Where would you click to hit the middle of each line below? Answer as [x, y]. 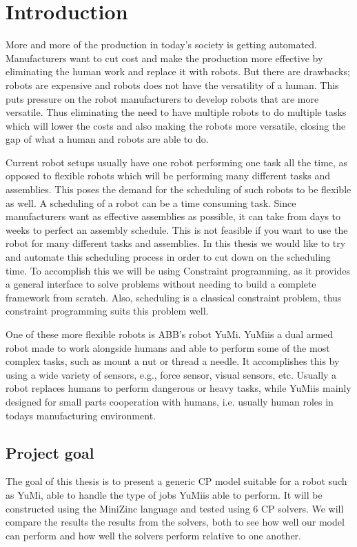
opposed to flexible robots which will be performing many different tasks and [168, 176]
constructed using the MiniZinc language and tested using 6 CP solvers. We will [175, 508]
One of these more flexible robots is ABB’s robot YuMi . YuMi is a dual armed [170, 334]
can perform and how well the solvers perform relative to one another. [153, 535]
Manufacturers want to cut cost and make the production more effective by [164, 58]
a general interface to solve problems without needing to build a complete [161, 284]
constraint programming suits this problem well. [107, 311]
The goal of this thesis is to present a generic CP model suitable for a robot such [176, 481]
